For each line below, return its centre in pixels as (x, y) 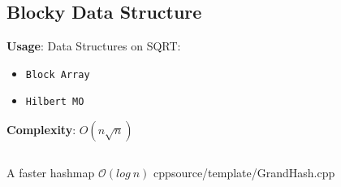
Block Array (58, 74)
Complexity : (41, 130)
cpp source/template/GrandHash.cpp (244, 173)
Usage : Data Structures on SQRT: (94, 46)
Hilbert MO (55, 102)
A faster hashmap (51, 173)
